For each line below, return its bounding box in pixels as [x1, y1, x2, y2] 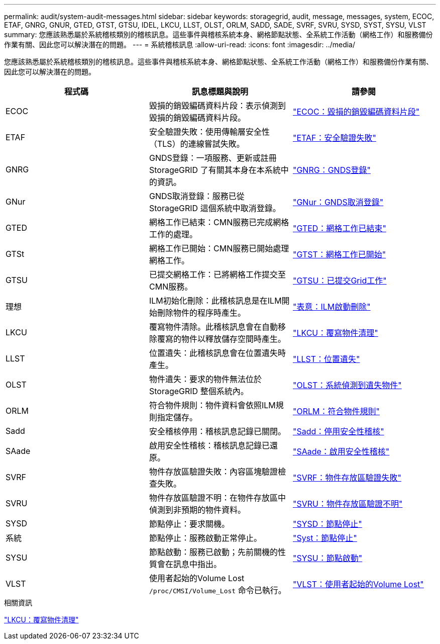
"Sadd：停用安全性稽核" [292, 426, 384, 436]
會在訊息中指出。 [157, 559, 222, 569]
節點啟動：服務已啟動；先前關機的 [149, 547, 278, 557]
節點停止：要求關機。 [149, 519, 230, 529]
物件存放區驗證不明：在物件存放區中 [149, 493, 286, 503]
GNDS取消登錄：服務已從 [149, 191, 245, 201]
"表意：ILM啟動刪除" [292, 302, 371, 312]
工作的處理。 [149, 229, 197, 239]
